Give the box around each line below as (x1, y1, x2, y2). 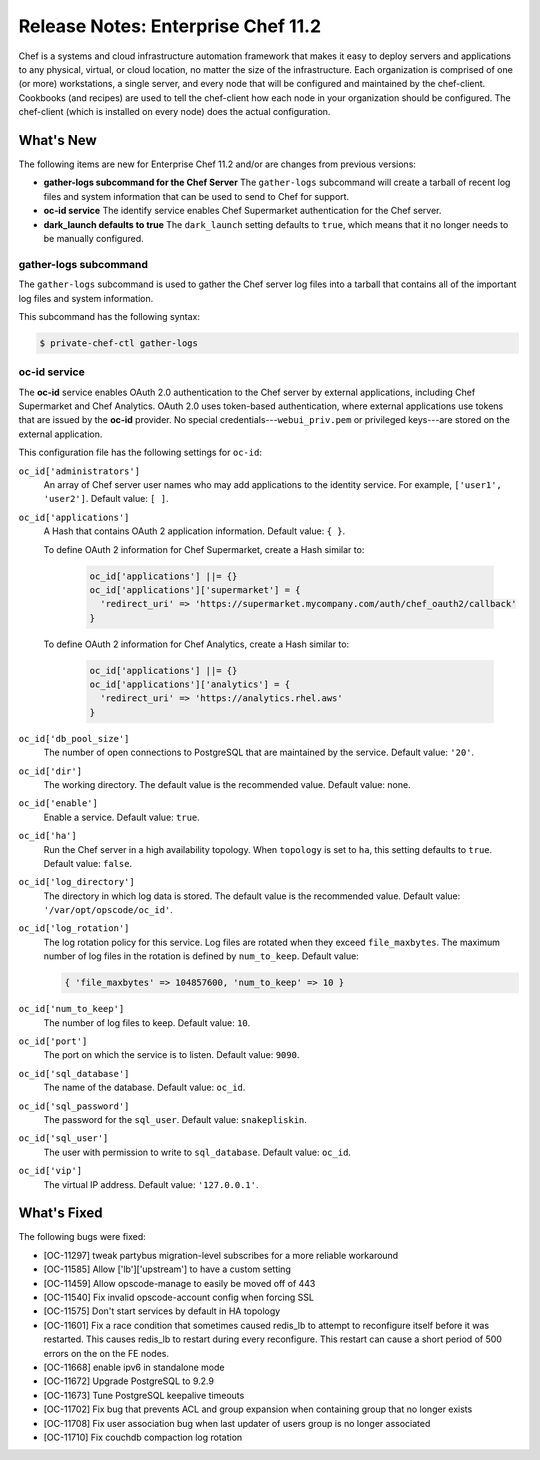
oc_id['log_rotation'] (18, 923, 130, 934)
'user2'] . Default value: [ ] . (43, 493, 169, 505)
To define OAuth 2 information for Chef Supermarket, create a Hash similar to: (43, 543, 365, 555)
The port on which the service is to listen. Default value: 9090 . (43, 1049, 300, 1061)
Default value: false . (43, 857, 133, 869)
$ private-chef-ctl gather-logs (39, 337, 199, 349)
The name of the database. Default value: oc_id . (43, 1081, 246, 1094)
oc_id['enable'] (18, 798, 99, 809)
